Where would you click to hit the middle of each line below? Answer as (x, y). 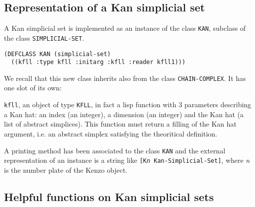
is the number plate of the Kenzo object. (66, 170)
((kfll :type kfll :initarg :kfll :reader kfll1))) (98, 62)
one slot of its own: (33, 88)
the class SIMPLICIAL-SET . (44, 37)
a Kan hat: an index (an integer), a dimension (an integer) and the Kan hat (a (124, 114)
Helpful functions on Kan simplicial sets (109, 196)
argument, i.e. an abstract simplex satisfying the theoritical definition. (111, 133)
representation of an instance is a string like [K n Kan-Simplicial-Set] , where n (127, 160)
